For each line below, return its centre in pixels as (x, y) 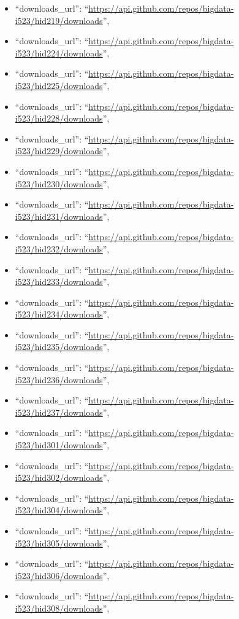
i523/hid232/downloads (59, 248)
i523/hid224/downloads (59, 53)
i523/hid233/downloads (59, 282)
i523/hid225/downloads (59, 85)
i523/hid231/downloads (59, 216)
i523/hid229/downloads (59, 151)
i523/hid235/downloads (59, 347)
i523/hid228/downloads (59, 118)
